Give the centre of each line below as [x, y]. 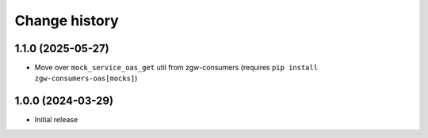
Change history [67, 21]
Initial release [56, 120]
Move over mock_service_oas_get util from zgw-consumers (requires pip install [176, 68]
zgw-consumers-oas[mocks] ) [86, 78]
